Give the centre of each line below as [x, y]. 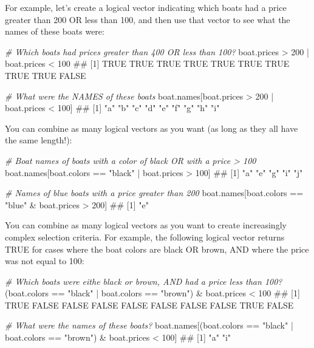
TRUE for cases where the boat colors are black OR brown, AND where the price [157, 249]
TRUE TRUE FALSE [46, 75]
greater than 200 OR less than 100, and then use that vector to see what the [148, 19]
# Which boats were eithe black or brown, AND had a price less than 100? [144, 281]
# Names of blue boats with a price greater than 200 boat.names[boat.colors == [154, 193]
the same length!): [39, 140]
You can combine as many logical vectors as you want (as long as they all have [152, 128]
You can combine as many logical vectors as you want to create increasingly [146, 225]
